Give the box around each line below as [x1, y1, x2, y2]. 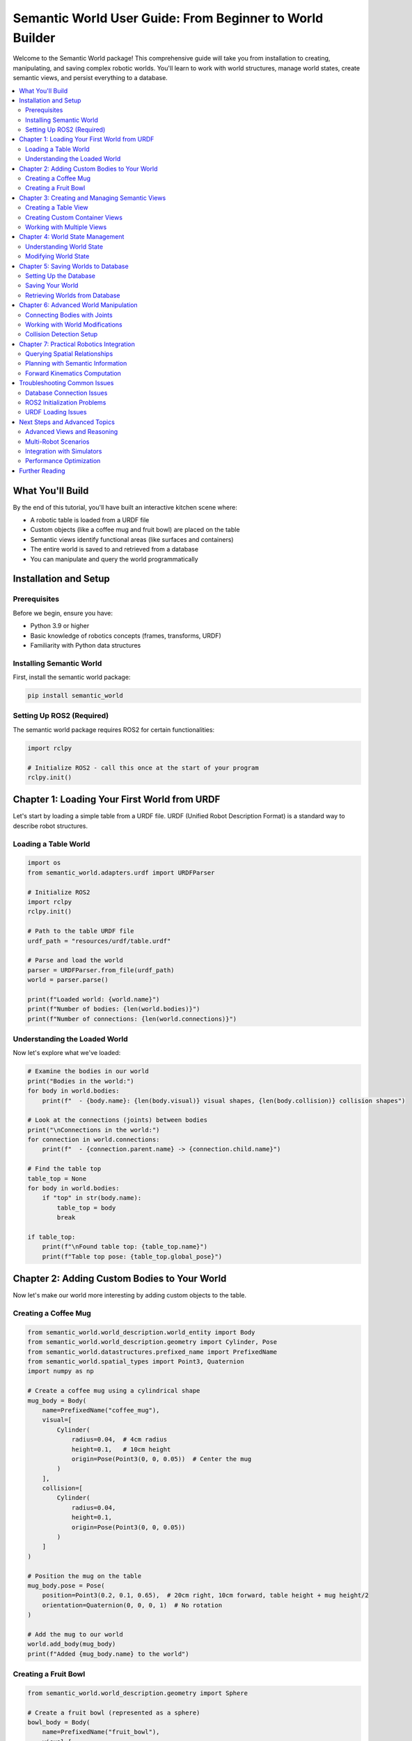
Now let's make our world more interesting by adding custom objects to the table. [13, 1291, 247, 1299]
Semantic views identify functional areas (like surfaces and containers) [30, 535, 234, 543]
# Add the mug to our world [27, 1630, 123, 1638]
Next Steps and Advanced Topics [19, 418, 115, 426]
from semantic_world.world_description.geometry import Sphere [27, 1689, 248, 1697]
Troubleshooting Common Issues [19, 379, 114, 387]
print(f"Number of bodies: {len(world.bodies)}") [27, 1005, 200, 1013]
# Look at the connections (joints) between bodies [27, 1116, 208, 1124]
